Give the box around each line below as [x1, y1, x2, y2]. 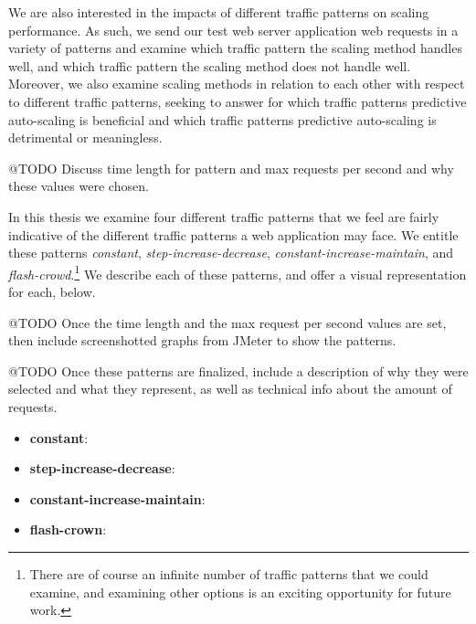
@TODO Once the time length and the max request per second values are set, [8, 312, 447, 332]
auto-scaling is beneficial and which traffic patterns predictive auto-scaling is [8, 110, 437, 129]
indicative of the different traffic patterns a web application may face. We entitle [8, 225, 459, 244]
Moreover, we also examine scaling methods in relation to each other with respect [8, 74, 465, 93]
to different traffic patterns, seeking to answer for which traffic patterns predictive [8, 91, 467, 111]
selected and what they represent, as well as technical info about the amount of [8, 379, 452, 398]
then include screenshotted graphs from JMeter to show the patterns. [8, 331, 397, 350]
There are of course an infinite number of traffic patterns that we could [29, 564, 428, 583]
